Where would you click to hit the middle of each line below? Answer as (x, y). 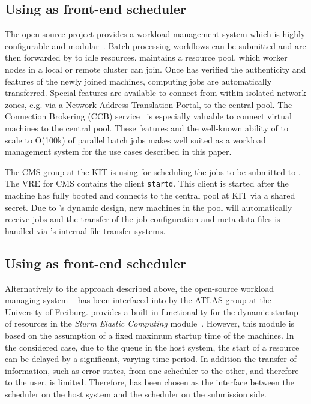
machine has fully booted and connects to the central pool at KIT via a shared (150, 195)
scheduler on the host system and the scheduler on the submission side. (136, 393)
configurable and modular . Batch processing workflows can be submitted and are (155, 45)
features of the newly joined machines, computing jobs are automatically (138, 81)
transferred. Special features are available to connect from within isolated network (155, 93)
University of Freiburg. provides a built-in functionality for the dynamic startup (152, 311)
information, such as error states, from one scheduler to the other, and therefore (152, 370)
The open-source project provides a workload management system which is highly (155, 34)
